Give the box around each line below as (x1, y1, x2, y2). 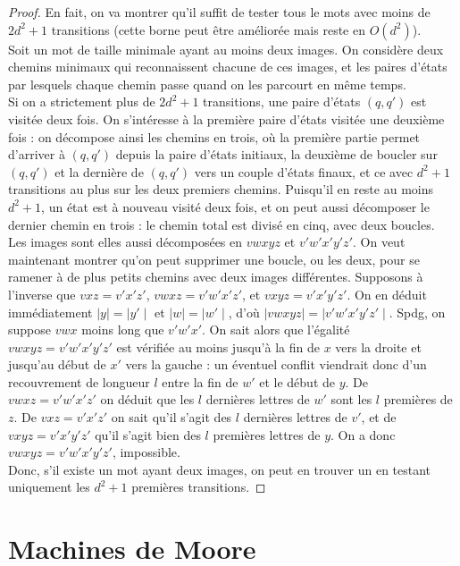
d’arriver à (8, 145, 65, 164)
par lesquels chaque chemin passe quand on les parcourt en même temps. (8, 74, 406, 93)
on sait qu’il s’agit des (111, 408, 232, 427)
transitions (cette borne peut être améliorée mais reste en (51, 20, 365, 38)
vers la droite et (335, 337, 422, 356)
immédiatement (8, 302, 93, 321)
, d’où (228, 302, 260, 321)
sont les (330, 390, 372, 409)
